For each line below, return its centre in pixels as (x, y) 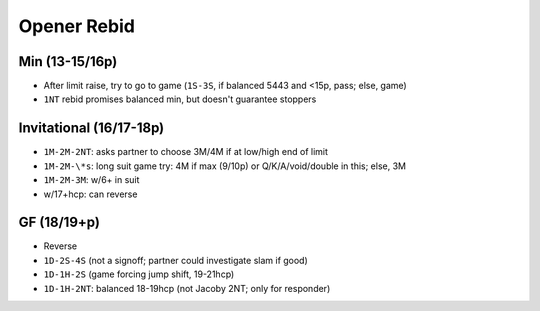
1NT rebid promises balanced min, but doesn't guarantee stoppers (180, 99)
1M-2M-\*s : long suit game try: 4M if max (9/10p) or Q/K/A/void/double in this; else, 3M (225, 166)
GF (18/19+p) (59, 222)
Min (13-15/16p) (68, 61)
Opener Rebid (76, 26)
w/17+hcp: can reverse (90, 194)
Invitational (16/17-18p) (91, 128)
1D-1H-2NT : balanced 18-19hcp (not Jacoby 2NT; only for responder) (187, 288)
